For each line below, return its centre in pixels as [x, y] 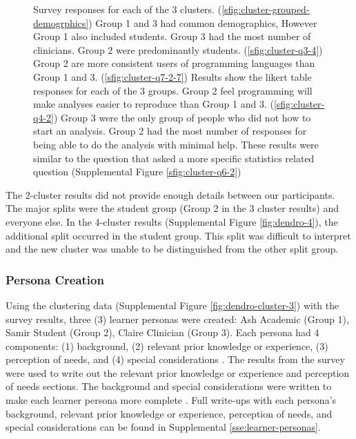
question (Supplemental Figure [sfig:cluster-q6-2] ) [137, 172]
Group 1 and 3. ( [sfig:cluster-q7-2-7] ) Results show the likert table [172, 76]
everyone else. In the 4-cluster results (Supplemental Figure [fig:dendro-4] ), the [172, 221]
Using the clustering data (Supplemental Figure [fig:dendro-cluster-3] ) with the [172, 305]
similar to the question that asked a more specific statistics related [174, 158]
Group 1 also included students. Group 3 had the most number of [172, 36]
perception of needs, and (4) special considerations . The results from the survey [175, 359]
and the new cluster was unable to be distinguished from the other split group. [172, 249]
